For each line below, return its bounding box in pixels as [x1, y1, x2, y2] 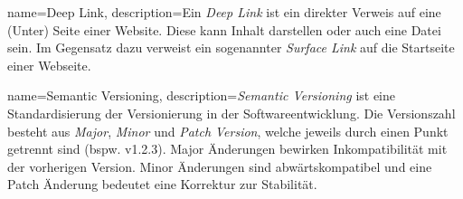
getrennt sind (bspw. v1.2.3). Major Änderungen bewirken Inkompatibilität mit [7, 139, 448, 158]
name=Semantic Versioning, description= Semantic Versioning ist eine [7, 86, 396, 105]
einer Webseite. [7, 55, 91, 74]
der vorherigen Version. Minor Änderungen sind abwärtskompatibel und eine [7, 156, 432, 175]
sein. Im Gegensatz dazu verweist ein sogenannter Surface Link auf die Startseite [7, 38, 455, 57]
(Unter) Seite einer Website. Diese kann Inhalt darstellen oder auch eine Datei [7, 20, 441, 39]
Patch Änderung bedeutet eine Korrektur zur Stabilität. [7, 175, 317, 194]
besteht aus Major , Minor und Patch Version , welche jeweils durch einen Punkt [7, 121, 449, 140]
